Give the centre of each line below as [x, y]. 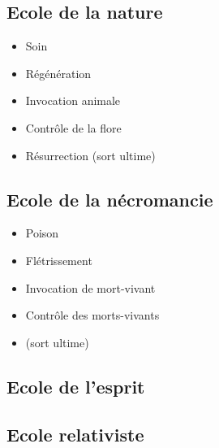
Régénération [58, 73]
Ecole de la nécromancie [110, 199]
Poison [42, 233]
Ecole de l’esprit [76, 386]
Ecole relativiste [75, 434]
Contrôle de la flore [73, 127]
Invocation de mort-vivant [90, 287]
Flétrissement [59, 260]
